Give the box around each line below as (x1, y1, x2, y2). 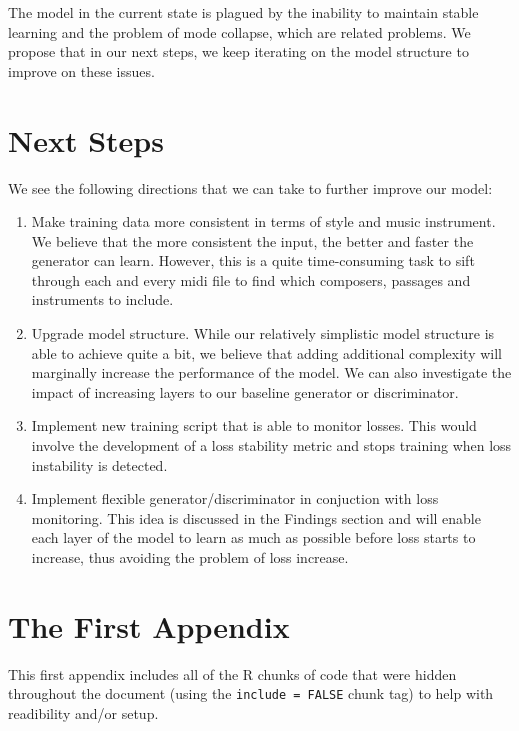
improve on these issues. (8, 60, 155, 81)
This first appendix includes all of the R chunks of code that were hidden (8, 663, 457, 684)
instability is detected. (31, 454, 168, 475)
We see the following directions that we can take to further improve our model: (8, 177, 493, 198)
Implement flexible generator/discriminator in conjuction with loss (31, 488, 439, 509)
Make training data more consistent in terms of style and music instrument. (31, 211, 496, 232)
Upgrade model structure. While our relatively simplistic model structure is (31, 323, 495, 344)
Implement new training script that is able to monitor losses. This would (31, 415, 477, 436)
